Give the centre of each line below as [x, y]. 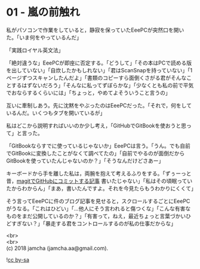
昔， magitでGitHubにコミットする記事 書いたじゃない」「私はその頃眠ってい [99, 181]
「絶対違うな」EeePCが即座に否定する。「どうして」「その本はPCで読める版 [99, 63]
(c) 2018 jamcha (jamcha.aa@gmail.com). [57, 248]
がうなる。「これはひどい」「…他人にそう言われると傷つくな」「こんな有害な [99, 208]
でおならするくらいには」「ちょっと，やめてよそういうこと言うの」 [89, 93]
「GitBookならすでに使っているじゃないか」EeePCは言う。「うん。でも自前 [99, 146]
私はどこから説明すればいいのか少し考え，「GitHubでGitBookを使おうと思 [96, 126]
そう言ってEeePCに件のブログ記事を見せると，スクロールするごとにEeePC [98, 201]
